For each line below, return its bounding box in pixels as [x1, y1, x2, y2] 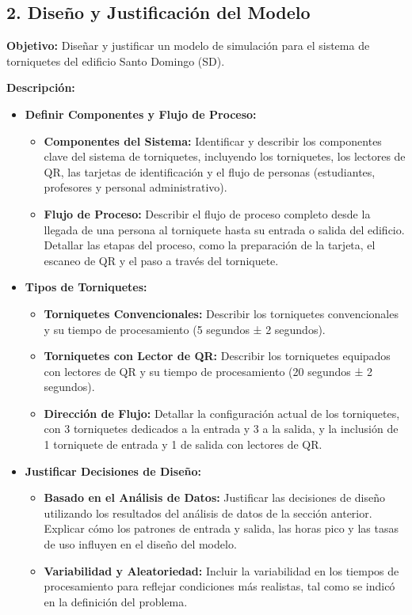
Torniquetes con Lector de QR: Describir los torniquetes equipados [44, 347, 391, 364]
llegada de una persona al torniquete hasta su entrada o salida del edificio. [44, 221, 405, 237]
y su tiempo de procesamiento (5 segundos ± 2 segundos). [44, 321, 326, 337]
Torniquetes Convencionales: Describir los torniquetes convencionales [44, 305, 399, 321]
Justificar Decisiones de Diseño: [25, 462, 202, 479]
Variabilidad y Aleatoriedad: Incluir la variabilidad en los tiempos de [44, 562, 399, 579]
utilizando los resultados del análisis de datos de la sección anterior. [44, 504, 372, 521]
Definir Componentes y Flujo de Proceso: [25, 105, 257, 122]
